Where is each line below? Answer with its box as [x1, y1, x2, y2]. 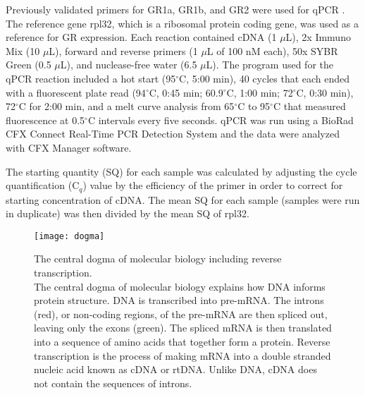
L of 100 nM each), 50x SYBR [206, 43, 338, 58]
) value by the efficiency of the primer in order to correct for [82, 178, 343, 193]
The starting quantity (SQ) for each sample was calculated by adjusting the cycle [6, 164, 357, 178]
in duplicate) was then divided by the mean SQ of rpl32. [6, 206, 249, 221]
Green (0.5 [6, 57, 51, 72]
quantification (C [6, 178, 80, 193]
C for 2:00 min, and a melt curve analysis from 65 [18, 99, 235, 114]
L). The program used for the [206, 57, 333, 72]
